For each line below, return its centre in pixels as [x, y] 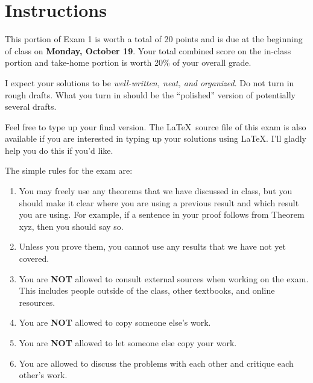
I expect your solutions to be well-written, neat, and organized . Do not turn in [150, 82]
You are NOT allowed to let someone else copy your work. [128, 343]
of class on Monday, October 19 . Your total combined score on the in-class [148, 50]
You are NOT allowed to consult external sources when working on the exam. [164, 278]
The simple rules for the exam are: [69, 170]
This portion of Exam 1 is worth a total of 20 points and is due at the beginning [154, 39]
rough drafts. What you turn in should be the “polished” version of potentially [150, 94]
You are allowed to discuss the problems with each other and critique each [156, 363]
